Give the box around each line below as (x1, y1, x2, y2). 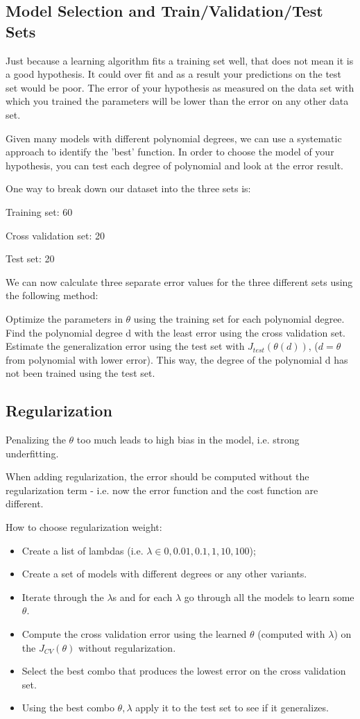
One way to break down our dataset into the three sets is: (6, 181, 251, 196)
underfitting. (6, 446, 59, 460)
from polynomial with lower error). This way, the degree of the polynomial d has (6, 352, 348, 366)
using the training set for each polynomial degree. (133, 311, 345, 325)
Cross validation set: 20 (6, 228, 105, 242)
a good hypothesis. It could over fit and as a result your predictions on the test (6, 67, 342, 81)
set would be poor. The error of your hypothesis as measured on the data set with (6, 80, 354, 94)
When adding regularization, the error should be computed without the (6, 469, 309, 484)
